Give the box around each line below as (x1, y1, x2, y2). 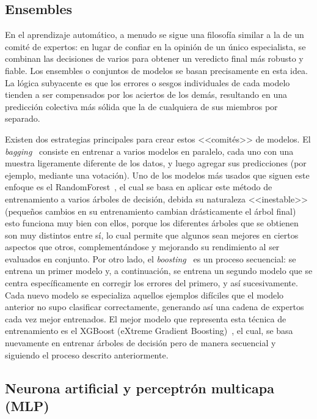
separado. (5, 112, 40, 125)
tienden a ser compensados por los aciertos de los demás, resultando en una (5, 88, 287, 101)
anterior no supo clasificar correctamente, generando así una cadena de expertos (5, 300, 304, 313)
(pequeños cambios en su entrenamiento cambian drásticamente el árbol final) (5, 204, 296, 217)
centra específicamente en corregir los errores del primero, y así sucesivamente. (5, 276, 298, 289)
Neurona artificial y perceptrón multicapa (5, 378, 274, 397)
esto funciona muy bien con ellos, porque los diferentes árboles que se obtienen (5, 217, 299, 229)
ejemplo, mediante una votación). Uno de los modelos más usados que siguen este (5, 168, 310, 181)
